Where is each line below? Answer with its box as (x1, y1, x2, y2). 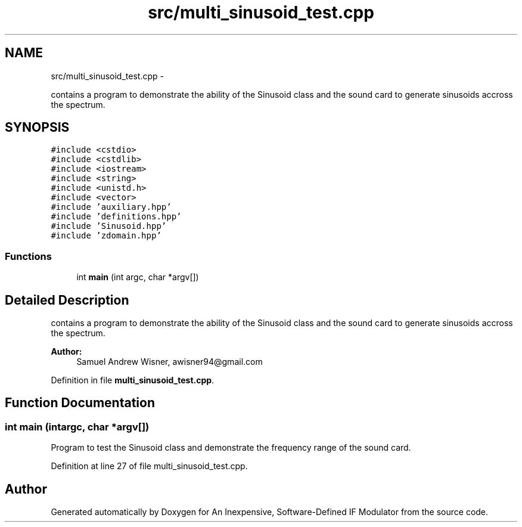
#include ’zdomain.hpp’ (51, 231, 161, 241)
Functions (5, 250, 52, 262)
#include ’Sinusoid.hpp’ (51, 221, 167, 231)
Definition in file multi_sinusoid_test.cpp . (51, 375, 215, 386)
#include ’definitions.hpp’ (51, 212, 182, 222)
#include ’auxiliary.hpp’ (51, 202, 172, 212)
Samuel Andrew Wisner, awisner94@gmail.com (76, 356, 263, 367)
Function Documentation (5, 395, 155, 411)
